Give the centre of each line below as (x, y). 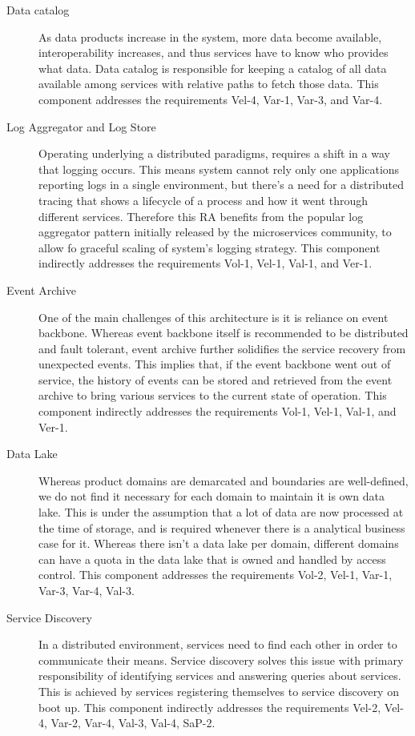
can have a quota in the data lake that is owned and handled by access (212, 559)
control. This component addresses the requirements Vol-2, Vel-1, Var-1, (216, 575)
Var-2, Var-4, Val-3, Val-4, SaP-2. (133, 723)
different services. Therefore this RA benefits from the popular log (201, 216)
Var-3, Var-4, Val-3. (87, 590)
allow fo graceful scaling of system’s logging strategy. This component (210, 247)
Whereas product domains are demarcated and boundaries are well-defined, (224, 480)
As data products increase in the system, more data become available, (210, 36)
